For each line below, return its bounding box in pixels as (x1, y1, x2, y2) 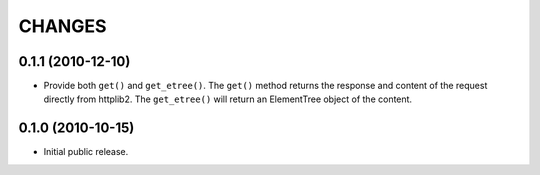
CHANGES (18, 15, 107, 37)
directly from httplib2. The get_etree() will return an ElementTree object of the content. (43, 93, 413, 105)
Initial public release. (43, 146, 129, 158)
